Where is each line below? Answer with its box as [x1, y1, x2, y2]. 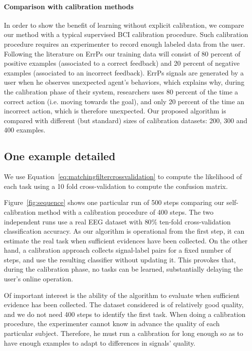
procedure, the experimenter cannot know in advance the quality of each [4, 318, 220, 329]
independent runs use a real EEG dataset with [4, 216, 143, 226]
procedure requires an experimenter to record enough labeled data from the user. [4, 38, 245, 49]
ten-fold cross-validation [159, 216, 231, 226]
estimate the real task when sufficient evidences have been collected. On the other [4, 235, 248, 245]
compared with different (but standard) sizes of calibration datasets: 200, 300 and [4, 115, 248, 125]
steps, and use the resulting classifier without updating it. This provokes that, [4, 254, 236, 264]
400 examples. [4, 125, 46, 135]
